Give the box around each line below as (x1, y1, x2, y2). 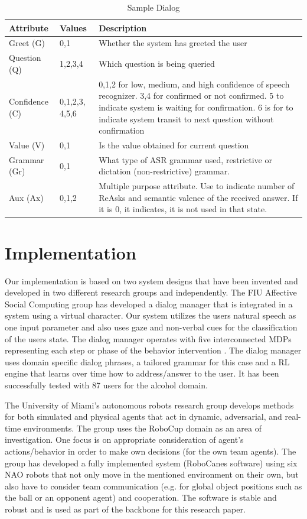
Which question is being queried (99, 57, 215, 70)
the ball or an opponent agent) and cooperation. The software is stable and (5, 491, 277, 504)
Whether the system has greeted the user (99, 37, 247, 49)
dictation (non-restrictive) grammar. (99, 165, 230, 177)
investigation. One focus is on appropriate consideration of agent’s (5, 433, 244, 446)
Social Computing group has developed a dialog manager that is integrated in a (5, 297, 293, 310)
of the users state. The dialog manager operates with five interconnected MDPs (5, 332, 292, 345)
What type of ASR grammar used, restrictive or (99, 153, 272, 166)
